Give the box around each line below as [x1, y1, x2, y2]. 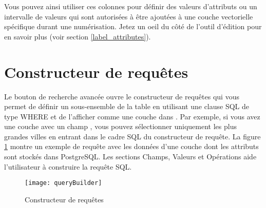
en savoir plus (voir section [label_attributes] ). [4, 31, 151, 41]
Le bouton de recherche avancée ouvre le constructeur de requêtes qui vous [4, 91, 239, 101]
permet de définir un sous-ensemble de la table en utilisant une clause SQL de [4, 101, 250, 112]
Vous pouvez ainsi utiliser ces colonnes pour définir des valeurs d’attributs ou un [4, 1, 257, 11]
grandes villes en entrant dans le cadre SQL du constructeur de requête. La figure [4, 131, 261, 141]
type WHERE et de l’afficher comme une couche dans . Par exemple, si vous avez [4, 111, 260, 121]
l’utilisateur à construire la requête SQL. [4, 161, 132, 172]
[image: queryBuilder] [25, 179, 102, 187]
